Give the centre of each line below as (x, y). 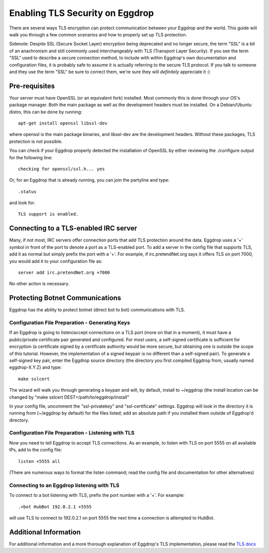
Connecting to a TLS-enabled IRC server (73, 228)
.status (27, 191)
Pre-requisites (32, 86)
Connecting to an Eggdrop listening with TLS (64, 485)
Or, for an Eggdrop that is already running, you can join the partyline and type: (89, 180)
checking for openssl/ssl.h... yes (62, 169)
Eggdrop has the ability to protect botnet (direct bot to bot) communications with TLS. (97, 310)
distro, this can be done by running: (46, 111)
